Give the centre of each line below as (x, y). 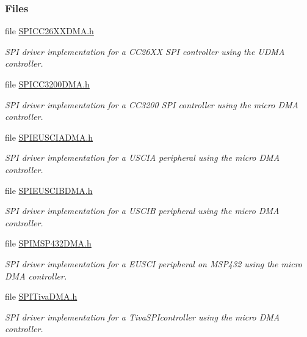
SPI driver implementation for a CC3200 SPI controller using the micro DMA (152, 104)
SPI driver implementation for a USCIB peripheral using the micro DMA (142, 211)
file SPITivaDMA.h (41, 296)
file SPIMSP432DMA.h (48, 243)
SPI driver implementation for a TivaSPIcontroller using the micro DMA (143, 317)
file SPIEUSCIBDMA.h (49, 190)
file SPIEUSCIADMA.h (49, 137)
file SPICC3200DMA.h (47, 84)
